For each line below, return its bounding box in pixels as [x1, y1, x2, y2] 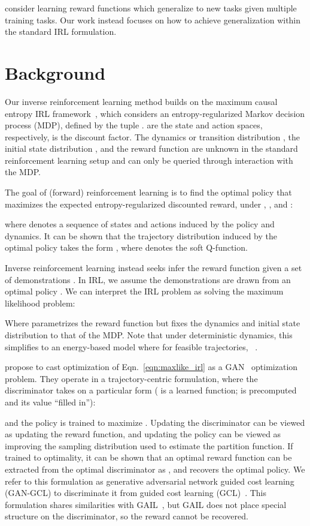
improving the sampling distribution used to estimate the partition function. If [5, 439, 293, 452]
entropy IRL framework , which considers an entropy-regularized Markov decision [5, 107, 305, 119]
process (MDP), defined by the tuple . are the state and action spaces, [5, 119, 263, 131]
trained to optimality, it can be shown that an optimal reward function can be [5, 451, 292, 464]
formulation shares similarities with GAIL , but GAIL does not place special [5, 498, 287, 510]
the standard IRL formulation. [5, 25, 117, 38]
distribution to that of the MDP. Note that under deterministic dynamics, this [5, 329, 293, 341]
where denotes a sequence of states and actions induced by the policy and [5, 218, 275, 230]
